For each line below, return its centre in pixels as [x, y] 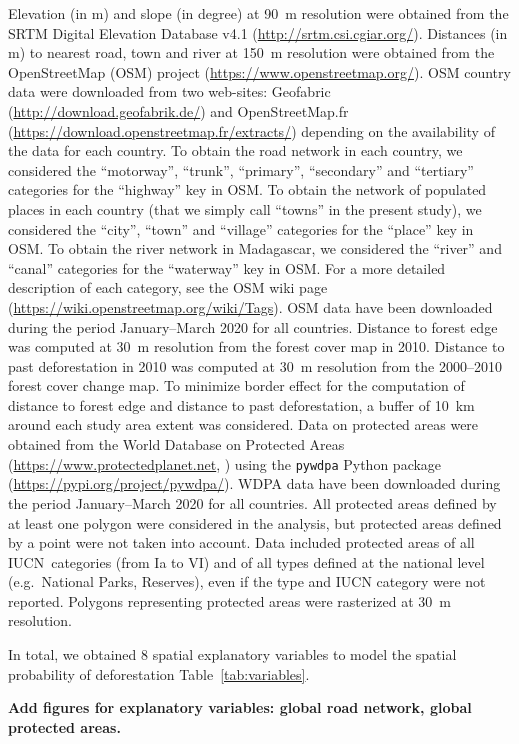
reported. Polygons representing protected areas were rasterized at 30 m [229, 600]
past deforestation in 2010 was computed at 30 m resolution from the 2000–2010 [255, 365]
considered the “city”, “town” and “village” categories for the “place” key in [241, 228]
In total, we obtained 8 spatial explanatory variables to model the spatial [232, 654]
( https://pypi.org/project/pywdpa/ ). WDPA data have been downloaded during [254, 483]
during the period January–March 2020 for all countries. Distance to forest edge [253, 326]
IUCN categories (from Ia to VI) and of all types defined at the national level [246, 561]
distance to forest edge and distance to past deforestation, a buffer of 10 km [241, 404]
